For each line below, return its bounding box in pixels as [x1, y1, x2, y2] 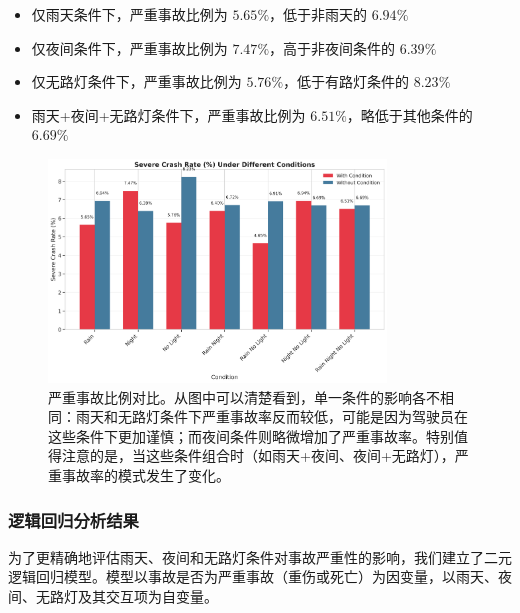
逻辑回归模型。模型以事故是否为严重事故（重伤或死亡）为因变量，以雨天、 [8, 566, 498, 587]
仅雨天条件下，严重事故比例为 [31, 4, 228, 24]
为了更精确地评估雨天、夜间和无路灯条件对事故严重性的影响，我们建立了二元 [8, 546, 512, 567]
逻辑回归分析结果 [8, 507, 139, 532]
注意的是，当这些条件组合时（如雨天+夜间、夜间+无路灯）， [61, 445, 455, 466]
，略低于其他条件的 [346, 104, 473, 125]
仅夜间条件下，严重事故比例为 [31, 37, 228, 58]
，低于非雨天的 [269, 4, 368, 24]
